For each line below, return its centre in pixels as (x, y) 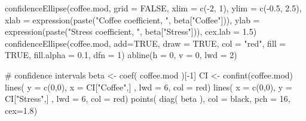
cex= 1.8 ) (21, 110)
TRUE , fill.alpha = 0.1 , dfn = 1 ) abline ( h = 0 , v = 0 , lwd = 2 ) (121, 55)
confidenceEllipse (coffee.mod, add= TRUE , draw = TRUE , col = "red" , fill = (146, 43)
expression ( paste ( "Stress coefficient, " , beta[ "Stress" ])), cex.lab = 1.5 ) (131, 31)
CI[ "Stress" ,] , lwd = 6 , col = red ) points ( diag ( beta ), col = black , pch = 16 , (148, 99)
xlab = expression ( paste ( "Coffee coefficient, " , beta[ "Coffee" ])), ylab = (132, 19)
